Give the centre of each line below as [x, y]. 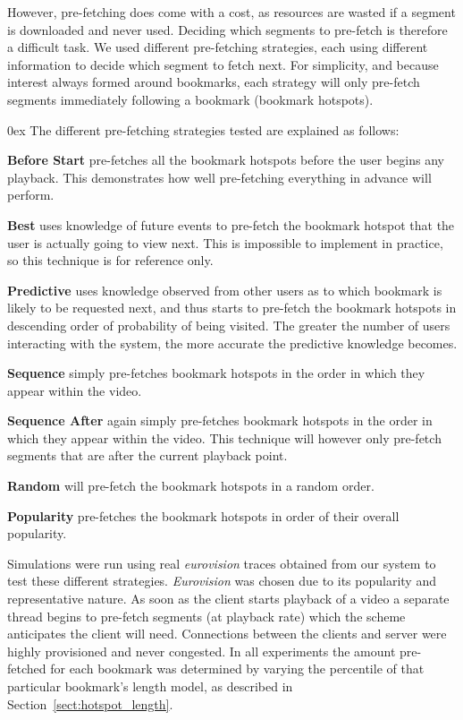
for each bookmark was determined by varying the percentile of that [237, 669]
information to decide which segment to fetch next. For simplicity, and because [223, 64]
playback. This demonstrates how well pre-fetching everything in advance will [219, 177]
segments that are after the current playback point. [147, 455]
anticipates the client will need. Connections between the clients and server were [227, 634]
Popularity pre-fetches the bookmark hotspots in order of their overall [203, 515]
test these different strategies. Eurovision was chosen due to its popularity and [222, 581]
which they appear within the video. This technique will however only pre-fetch [224, 437]
